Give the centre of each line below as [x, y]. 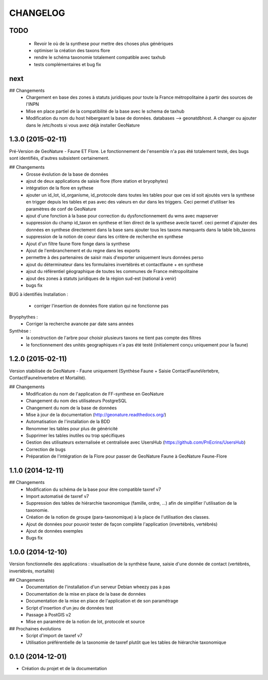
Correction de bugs [46, 449]
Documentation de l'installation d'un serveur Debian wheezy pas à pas [98, 587]
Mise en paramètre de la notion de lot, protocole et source [85, 622]
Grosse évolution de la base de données [67, 174]
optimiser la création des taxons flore [72, 50]
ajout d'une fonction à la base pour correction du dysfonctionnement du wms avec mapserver [122, 216]
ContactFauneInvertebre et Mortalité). [48, 378]
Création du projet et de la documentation [64, 669]
